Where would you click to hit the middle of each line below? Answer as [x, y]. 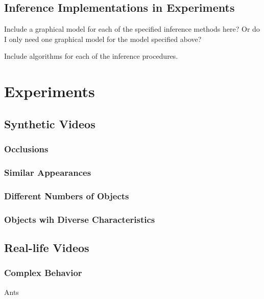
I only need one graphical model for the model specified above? [103, 39]
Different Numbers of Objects [67, 195]
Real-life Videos [47, 247]
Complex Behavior [43, 273]
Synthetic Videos [50, 123]
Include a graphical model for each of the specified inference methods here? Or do [132, 29]
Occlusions [26, 149]
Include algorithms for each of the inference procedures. [91, 56]
